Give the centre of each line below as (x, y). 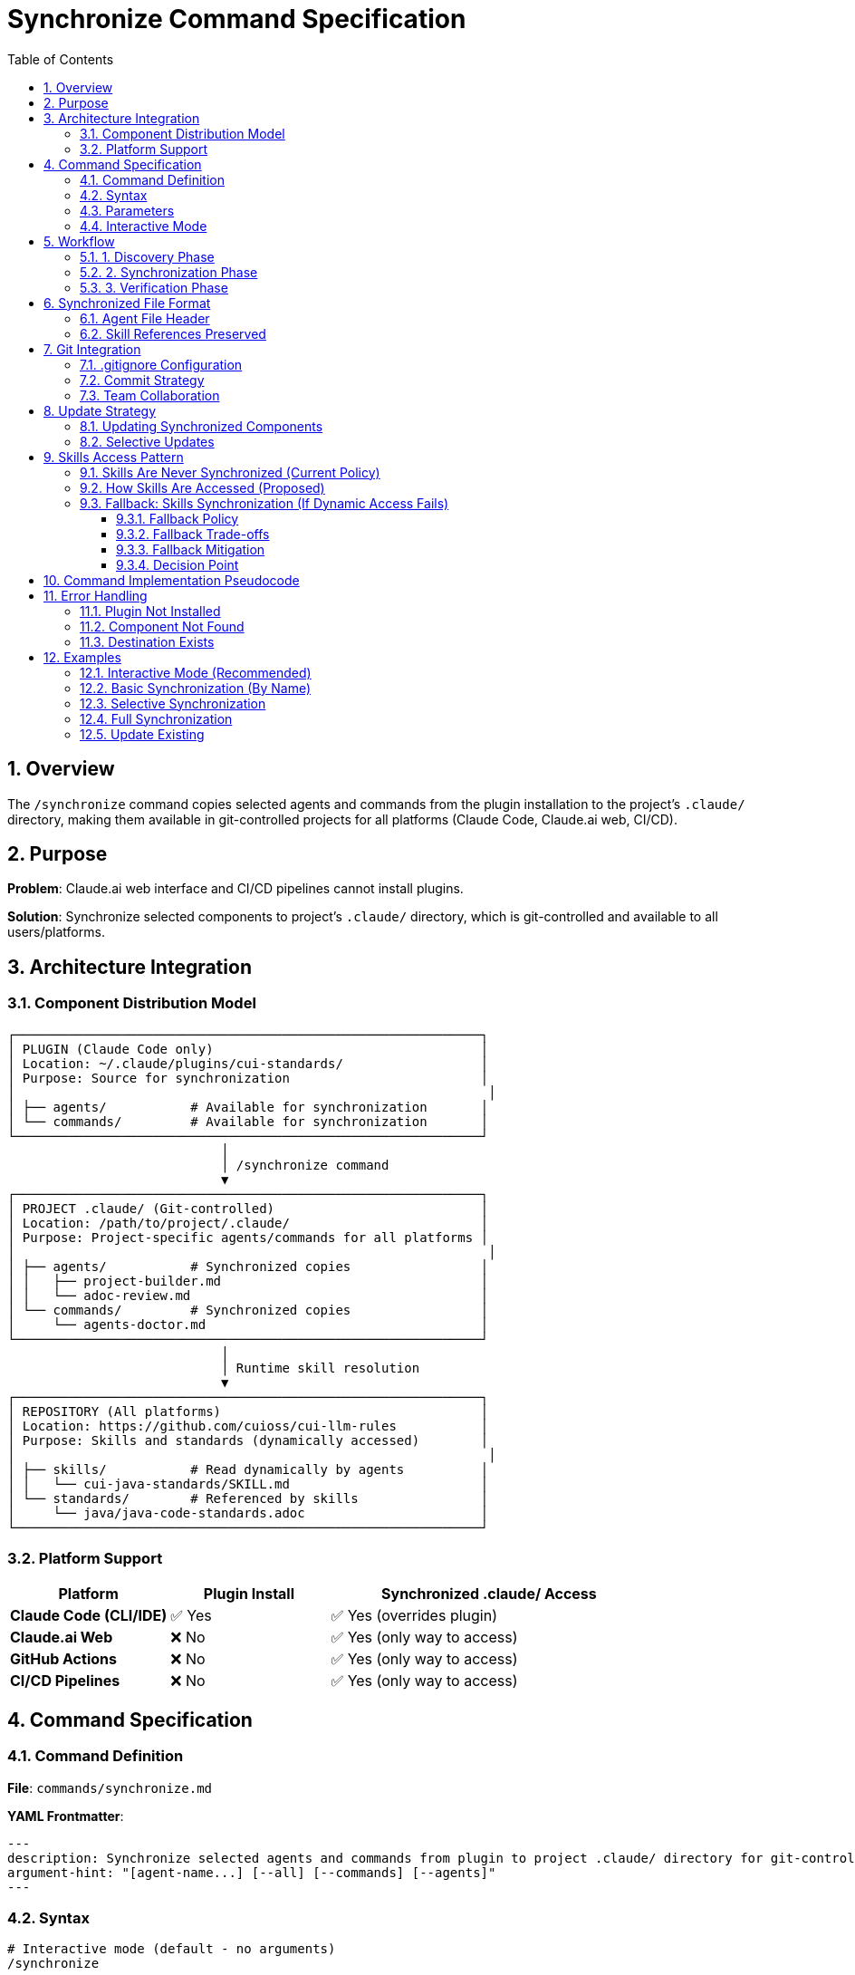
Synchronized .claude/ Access (489, 1594)
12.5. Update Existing (142, 734)
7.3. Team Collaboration (150, 395)
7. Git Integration (92, 349)
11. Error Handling (96, 595)
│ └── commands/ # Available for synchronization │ (248, 1121)
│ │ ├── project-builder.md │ (248, 1281)
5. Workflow (79, 241)
